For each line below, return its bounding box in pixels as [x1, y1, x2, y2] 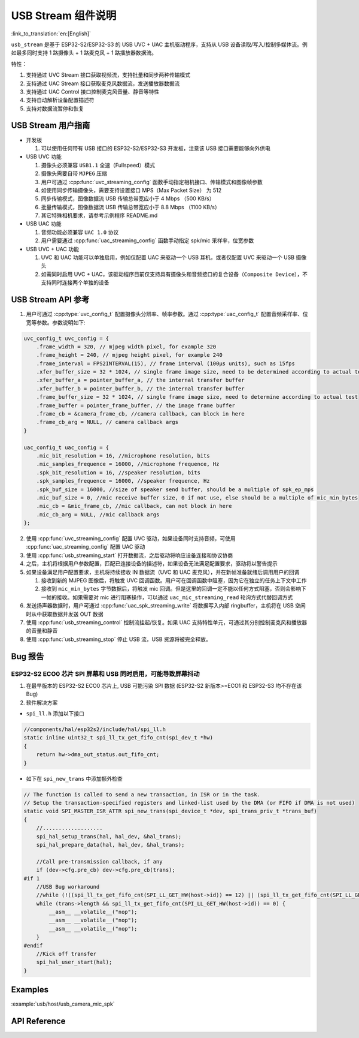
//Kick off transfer [36, 950, 97, 958]
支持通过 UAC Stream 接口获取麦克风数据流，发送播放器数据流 [26, 80, 180, 87]
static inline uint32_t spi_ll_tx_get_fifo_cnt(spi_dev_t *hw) [23, 735, 214, 741]
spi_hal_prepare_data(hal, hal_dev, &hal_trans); [36, 841, 185, 848]
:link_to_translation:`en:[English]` [11, 30, 92, 37]
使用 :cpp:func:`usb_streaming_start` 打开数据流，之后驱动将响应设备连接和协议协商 [26, 552, 233, 559]
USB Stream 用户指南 [11, 121, 90, 131]
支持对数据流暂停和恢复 [26, 105, 84, 112]
